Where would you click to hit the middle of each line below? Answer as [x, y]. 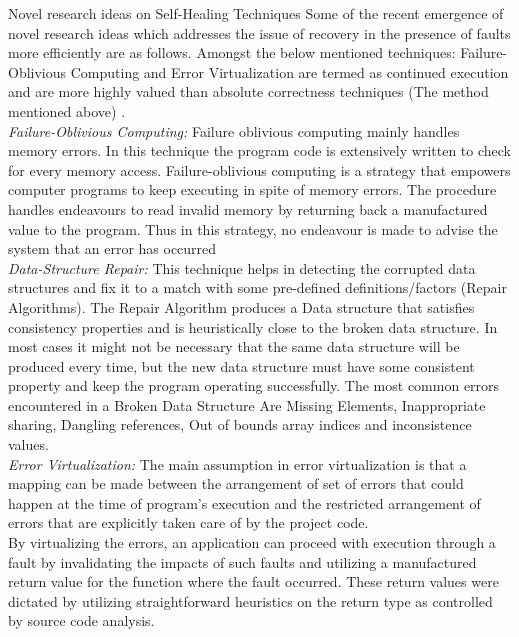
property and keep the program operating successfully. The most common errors [254, 385]
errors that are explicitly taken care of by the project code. [188, 522]
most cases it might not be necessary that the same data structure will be [234, 346]
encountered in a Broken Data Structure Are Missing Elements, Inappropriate [247, 404]
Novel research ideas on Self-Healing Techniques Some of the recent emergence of [256, 13]
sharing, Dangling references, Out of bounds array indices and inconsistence [240, 424]
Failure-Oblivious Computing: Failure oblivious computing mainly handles [234, 130]
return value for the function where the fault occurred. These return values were [253, 581]
